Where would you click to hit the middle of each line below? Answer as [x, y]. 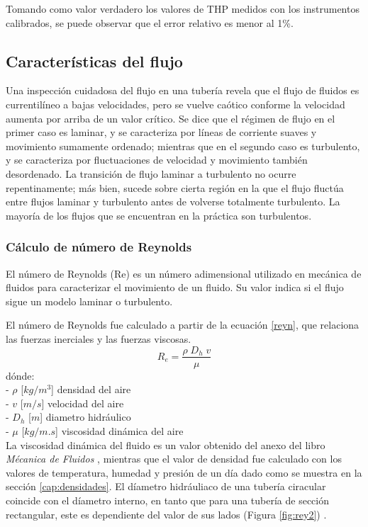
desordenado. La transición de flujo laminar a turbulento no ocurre [151, 173]
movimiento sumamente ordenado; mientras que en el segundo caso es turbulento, [183, 146]
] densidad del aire [91, 389]
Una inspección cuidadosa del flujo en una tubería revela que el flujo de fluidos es [183, 90]
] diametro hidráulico [85, 417]
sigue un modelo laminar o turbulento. [89, 301]
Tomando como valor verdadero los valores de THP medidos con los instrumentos [183, 8]
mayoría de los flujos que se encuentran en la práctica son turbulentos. [159, 215]
